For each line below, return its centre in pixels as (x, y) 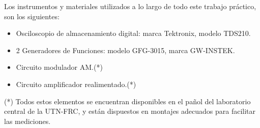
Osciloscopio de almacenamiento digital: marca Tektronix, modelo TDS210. (133, 33)
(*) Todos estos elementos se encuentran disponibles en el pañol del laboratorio (127, 101)
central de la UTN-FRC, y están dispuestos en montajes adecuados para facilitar (130, 111)
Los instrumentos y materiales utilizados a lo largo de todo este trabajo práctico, (130, 6)
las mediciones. (27, 121)
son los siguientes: (32, 16)
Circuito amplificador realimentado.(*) (76, 84)
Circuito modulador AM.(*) (59, 67)
